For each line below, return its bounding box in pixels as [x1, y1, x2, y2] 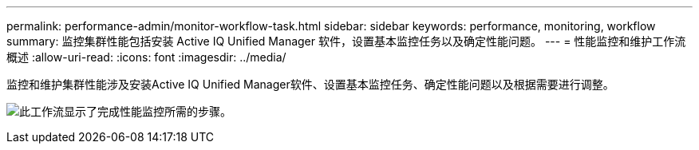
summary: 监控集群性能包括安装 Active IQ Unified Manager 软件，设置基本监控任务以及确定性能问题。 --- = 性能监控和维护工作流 [6, 34, 686, 48]
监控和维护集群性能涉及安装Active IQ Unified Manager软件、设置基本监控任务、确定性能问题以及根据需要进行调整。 [6, 77, 614, 91]
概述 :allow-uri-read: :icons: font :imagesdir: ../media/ [6, 50, 286, 64]
